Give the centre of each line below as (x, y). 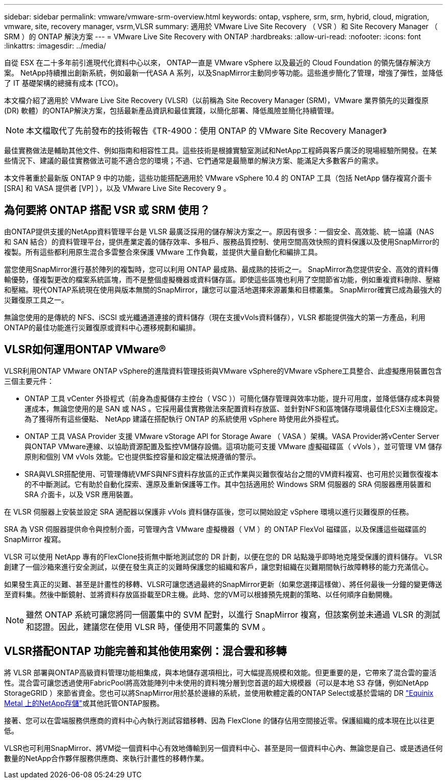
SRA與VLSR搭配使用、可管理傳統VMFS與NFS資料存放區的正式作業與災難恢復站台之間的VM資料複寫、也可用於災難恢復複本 (231, 474)
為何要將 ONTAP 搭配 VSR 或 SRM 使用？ (107, 210)
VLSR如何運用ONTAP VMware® (85, 350)
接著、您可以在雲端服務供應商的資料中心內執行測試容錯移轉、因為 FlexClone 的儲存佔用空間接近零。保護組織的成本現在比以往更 (219, 720)
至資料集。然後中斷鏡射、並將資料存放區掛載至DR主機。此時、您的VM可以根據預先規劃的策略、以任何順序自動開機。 (201, 594)
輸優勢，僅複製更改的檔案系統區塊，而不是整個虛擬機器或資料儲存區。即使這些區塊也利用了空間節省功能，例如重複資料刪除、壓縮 (222, 279)
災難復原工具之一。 (36, 300)
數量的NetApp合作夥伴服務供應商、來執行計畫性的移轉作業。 (106, 758)
